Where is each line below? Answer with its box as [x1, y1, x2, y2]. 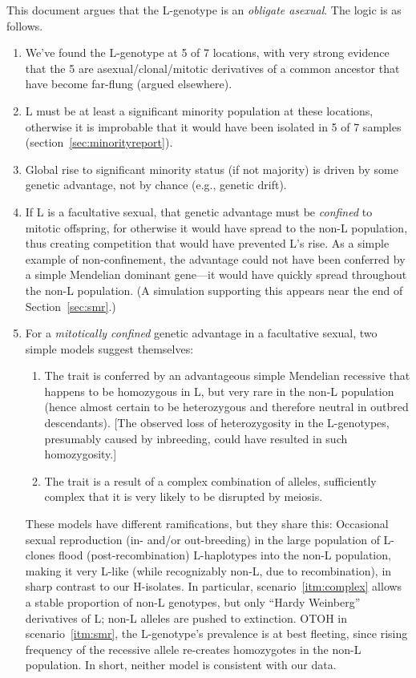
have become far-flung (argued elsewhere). [25, 75, 232, 92]
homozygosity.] [44, 446, 117, 462]
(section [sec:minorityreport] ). [25, 134, 173, 151]
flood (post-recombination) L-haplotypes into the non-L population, [59, 547, 391, 563]
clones [25, 547, 55, 563]
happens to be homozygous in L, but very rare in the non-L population [44, 382, 394, 399]
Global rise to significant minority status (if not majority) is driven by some [25, 160, 398, 177]
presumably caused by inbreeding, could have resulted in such [44, 430, 348, 446]
